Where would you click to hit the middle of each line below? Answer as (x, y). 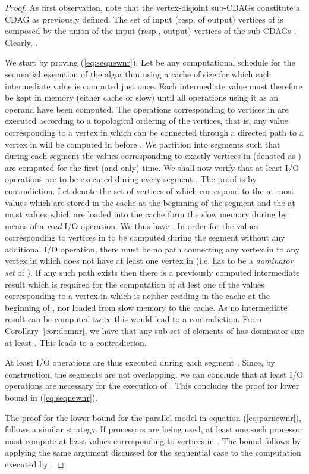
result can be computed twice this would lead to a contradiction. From (133, 319)
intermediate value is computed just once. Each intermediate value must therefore (154, 85)
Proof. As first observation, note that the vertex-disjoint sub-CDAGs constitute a (153, 7)
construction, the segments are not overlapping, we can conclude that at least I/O (154, 374)
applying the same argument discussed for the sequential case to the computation (153, 452)
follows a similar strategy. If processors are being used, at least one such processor (154, 429)
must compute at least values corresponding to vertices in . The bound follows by (153, 440)
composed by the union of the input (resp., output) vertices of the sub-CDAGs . (151, 31)
